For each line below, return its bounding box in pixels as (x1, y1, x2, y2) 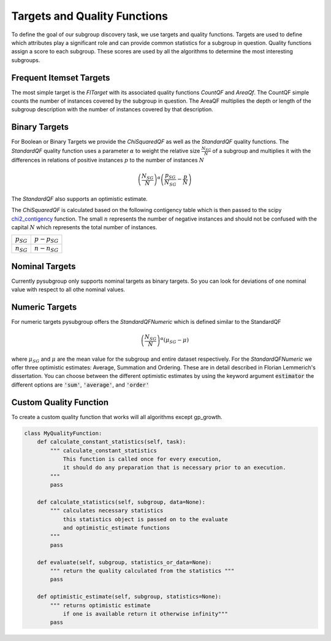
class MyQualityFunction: (24, 430, 102, 436)
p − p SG (34, 235, 59, 245)
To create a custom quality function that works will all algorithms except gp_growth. (11, 413, 223, 420)
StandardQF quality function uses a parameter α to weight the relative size (11, 147, 200, 154)
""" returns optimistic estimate (50, 602, 151, 608)
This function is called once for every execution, (63, 455, 222, 462)
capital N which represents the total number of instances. (11, 223, 158, 230)
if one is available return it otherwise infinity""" (63, 610, 228, 617)
